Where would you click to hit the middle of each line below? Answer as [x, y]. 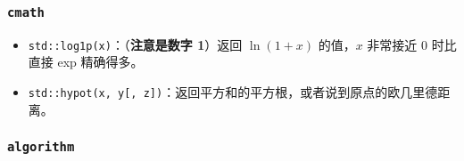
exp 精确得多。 [100, 62]
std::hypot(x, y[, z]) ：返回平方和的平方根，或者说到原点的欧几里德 [233, 92]
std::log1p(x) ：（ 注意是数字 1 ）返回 [135, 44]
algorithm [41, 147]
